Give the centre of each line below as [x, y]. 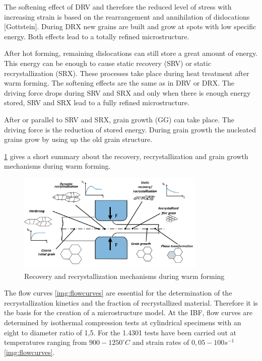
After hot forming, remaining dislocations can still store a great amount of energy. [131, 53]
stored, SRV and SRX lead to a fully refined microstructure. [97, 102]
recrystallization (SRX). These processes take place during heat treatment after [127, 73]
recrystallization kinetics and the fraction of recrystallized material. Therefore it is [131, 302]
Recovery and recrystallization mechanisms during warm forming [124, 276]
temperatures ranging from [46, 342]
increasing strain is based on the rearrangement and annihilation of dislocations [127, 16]
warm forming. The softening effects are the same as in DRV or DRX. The [119, 83]
